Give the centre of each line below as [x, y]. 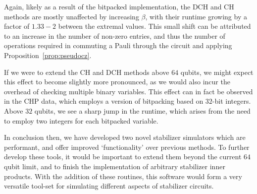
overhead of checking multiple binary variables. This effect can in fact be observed [128, 91]
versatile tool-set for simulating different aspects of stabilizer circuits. [109, 186]
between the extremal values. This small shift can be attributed [154, 26]
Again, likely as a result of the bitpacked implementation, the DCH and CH [119, 6]
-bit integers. [231, 101]
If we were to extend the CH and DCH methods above [87, 72]
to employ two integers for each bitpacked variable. [81, 120]
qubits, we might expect [217, 72]
